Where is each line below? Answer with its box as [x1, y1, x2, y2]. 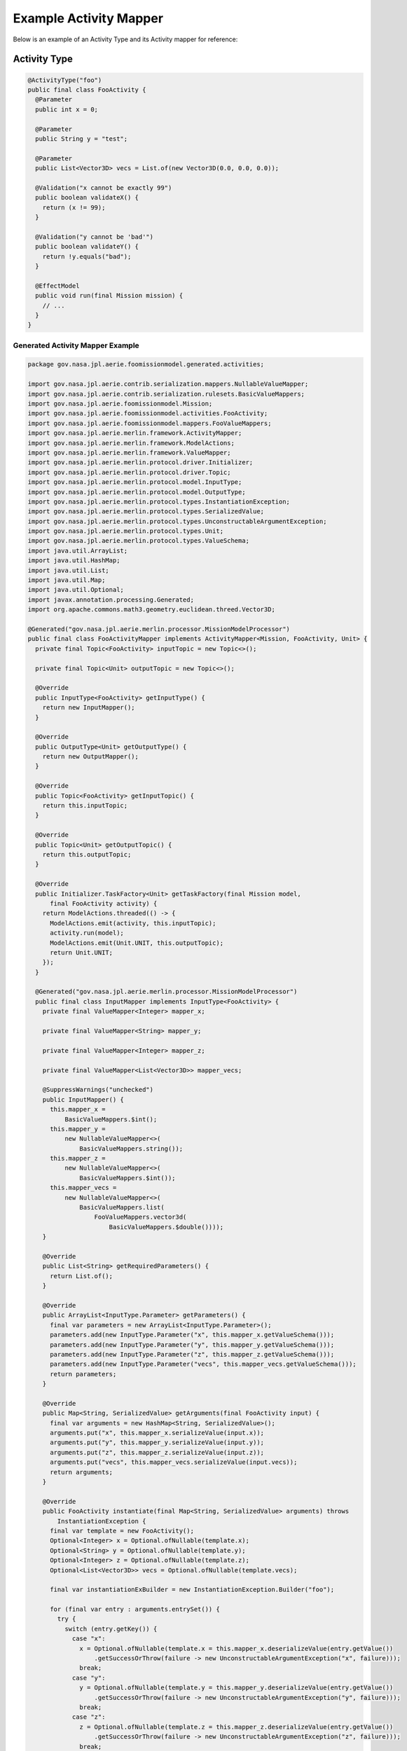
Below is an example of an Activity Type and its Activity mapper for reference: [13, 35, 238, 43]
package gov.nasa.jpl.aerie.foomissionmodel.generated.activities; [27, 361, 265, 368]
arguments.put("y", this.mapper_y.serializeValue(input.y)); [50, 1439, 265, 1446]
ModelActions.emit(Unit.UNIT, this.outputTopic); [50, 939, 224, 947]
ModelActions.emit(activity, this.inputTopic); [50, 919, 216, 927]
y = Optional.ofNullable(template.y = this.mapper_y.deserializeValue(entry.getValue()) [79, 1684, 394, 1691]
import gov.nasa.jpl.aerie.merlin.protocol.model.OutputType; [27, 487, 246, 496]
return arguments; [50, 1468, 113, 1476]
